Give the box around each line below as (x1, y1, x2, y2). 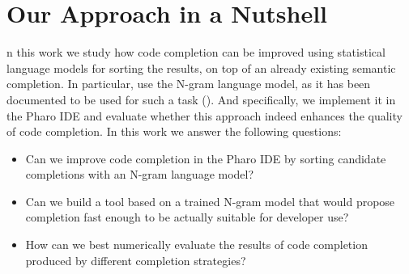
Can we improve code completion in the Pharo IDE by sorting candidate (25, 150, 386, 167)
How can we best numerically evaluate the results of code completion (25, 236, 368, 253)
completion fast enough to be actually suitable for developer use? (25, 209, 349, 226)
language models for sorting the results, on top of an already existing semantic (6, 59, 396, 76)
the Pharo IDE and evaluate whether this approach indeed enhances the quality (6, 107, 403, 124)
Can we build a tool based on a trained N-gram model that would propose (25, 192, 395, 209)
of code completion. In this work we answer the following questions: (6, 123, 342, 140)
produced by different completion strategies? (25, 251, 246, 268)
